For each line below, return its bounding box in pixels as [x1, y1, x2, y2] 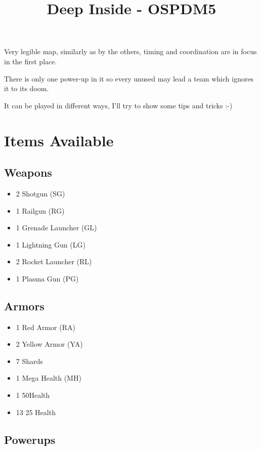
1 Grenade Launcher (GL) [16, 222, 97, 233]
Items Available [4, 130, 114, 150]
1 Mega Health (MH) [16, 373, 81, 383]
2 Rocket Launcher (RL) [16, 256, 92, 267]
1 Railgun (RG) [16, 205, 65, 216]
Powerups [4, 431, 56, 447]
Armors [4, 298, 45, 313]
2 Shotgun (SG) [16, 188, 65, 198]
